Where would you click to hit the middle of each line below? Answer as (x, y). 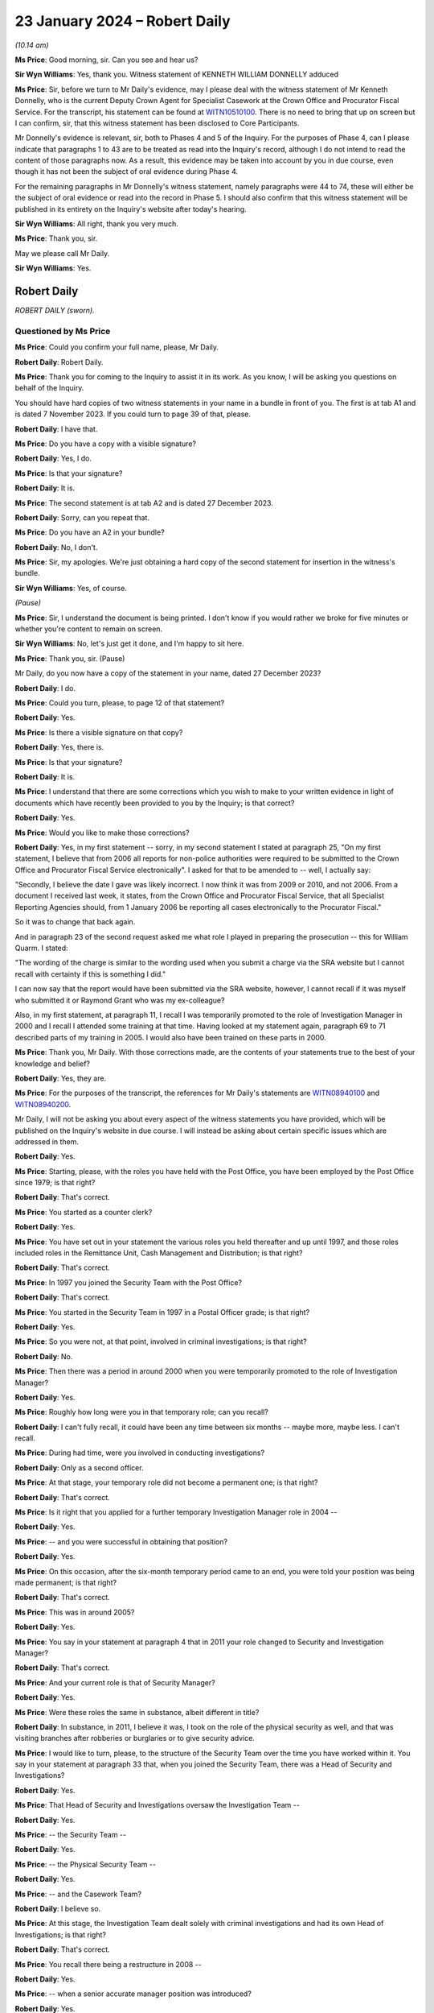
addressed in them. (47, 1141)
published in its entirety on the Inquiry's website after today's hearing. (131, 209)
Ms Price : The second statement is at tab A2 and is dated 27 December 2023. (144, 502)
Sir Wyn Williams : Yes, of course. (71, 588)
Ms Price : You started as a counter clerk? (84, 1212)
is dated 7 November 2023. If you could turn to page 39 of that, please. (133, 414)
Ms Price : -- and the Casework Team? (78, 1894)
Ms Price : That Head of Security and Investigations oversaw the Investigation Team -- (158, 1805)
